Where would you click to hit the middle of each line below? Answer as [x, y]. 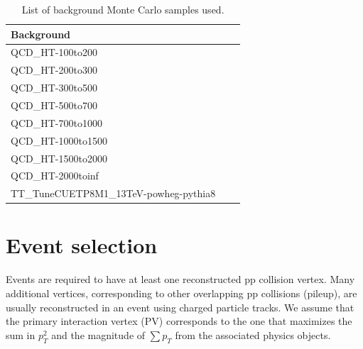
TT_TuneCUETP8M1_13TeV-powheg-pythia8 [113, 193]
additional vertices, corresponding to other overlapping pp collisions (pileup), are [181, 293]
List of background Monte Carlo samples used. [123, 9]
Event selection [82, 245]
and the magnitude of [98, 334]
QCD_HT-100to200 [54, 52]
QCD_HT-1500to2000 [59, 158]
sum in [21, 334]
